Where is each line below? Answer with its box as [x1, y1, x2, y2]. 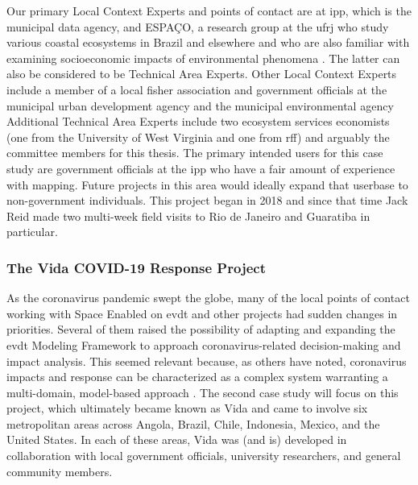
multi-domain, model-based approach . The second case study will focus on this [6, 383, 399, 400]
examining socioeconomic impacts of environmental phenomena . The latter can [6, 49, 400, 66]
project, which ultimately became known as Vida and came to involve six [6, 400, 368, 417]
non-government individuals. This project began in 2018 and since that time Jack [6, 192, 408, 209]
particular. [6, 223, 58, 240]
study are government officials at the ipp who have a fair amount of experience [6, 160, 395, 176]
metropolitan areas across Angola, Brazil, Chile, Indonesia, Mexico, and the [6, 415, 380, 432]
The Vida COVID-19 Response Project [6, 257, 266, 277]
